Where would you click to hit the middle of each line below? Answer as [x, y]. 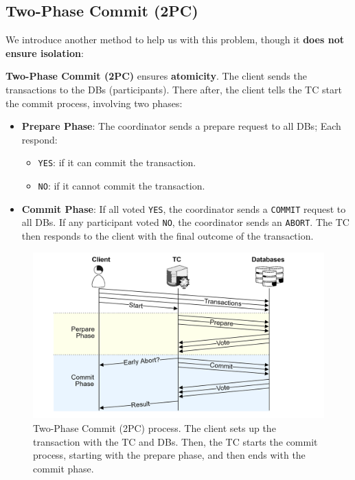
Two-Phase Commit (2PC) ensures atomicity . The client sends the [156, 76]
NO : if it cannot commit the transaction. [122, 186]
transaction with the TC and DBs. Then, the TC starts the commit [175, 441]
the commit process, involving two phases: [94, 103]
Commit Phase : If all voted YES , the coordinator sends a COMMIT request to [184, 208]
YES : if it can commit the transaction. [117, 162]
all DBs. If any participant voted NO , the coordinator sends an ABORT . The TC [185, 222]
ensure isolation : [45, 53]
